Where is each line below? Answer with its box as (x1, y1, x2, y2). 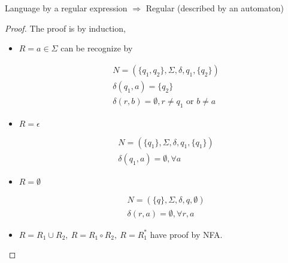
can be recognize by (60, 42, 133, 54)
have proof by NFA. (150, 228, 223, 240)
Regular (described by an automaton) (145, 2, 284, 14)
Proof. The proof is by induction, (5, 22, 126, 34)
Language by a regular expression (5, 2, 128, 14)
